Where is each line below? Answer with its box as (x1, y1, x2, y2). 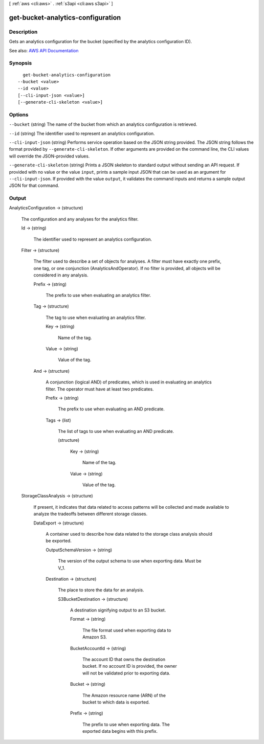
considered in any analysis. (33, 272, 88, 278)
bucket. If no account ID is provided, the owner (82, 663, 177, 669)
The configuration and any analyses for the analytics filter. (21, 216, 139, 222)
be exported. (45, 538, 72, 544)
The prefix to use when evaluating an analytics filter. (45, 292, 151, 298)
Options (9, 111, 29, 118)
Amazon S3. (82, 634, 107, 640)
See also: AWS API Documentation (9, 47, 79, 53)
